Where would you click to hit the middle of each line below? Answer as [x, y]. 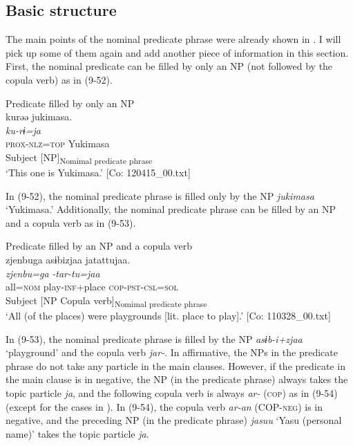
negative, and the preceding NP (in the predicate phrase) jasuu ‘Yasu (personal [174, 420]
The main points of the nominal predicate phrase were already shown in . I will [173, 39]
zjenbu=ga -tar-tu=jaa [53, 273]
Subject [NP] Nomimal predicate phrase [79, 158]
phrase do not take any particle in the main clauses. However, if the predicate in [175, 365]
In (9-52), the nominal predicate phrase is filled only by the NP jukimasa [160, 195]
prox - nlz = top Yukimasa [58, 143]
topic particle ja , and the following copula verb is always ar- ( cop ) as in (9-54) [172, 392]
